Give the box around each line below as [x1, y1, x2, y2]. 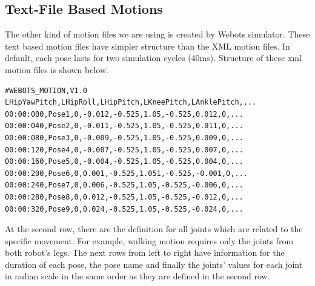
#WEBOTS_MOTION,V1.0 [5, 86, 88, 95]
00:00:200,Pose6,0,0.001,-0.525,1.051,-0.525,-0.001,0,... [5, 169, 248, 178]
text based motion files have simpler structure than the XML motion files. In [5, 39, 290, 52]
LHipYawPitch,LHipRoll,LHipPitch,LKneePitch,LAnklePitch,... [5, 98, 257, 107]
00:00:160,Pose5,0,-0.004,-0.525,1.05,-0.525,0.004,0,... [5, 157, 244, 166]
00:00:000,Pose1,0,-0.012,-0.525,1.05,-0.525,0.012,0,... [5, 109, 244, 119]
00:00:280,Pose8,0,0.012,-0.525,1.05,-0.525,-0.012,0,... [5, 192, 244, 201]
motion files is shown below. [5, 63, 108, 76]
